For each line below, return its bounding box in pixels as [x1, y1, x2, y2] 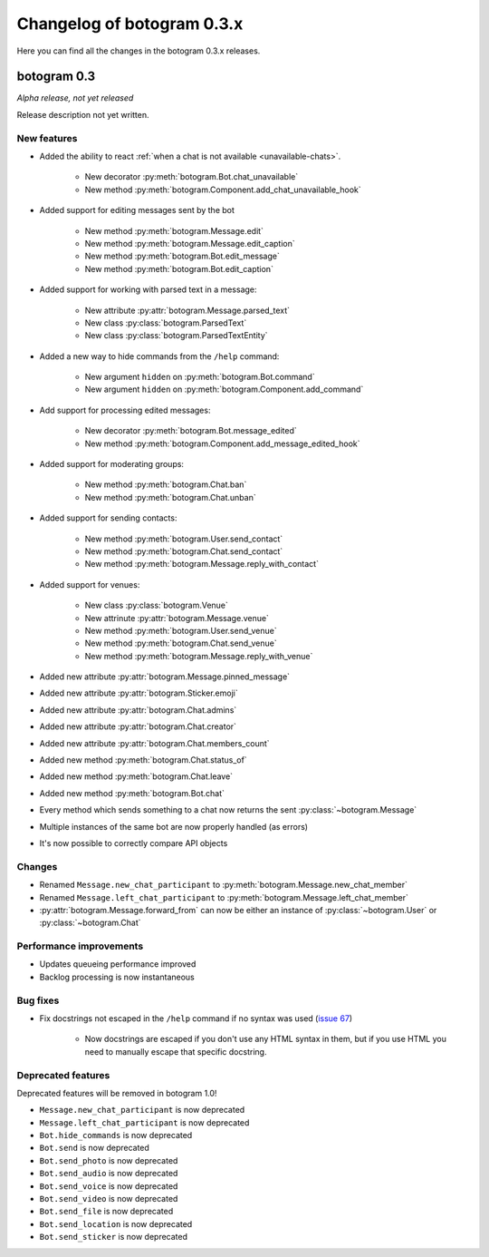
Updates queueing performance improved [39, 959, 197, 970]
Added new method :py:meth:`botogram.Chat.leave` [39, 771, 234, 782]
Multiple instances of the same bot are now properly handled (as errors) [39, 821, 308, 832]
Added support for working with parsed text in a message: [39, 284, 257, 295]
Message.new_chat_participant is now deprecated [39, 1105, 245, 1116]
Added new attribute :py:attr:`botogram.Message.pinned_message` [39, 671, 290, 682]
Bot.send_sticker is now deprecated [39, 1232, 188, 1242]
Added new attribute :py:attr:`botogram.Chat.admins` [39, 704, 237, 716]
